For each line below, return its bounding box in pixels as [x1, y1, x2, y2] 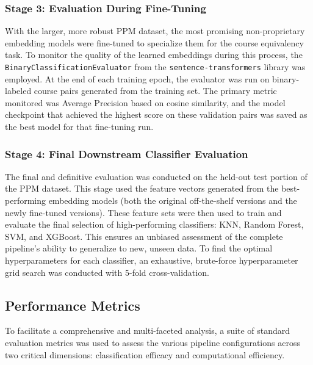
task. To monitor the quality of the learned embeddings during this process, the [5, 48, 303, 61]
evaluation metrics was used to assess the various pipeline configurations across [5, 336, 300, 349]
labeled [5, 84, 32, 97]
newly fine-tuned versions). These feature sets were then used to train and [5, 206, 282, 219]
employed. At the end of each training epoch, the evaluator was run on [5, 72, 270, 85]
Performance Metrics [5, 295, 140, 314]
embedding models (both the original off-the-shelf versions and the [48, 194, 297, 207]
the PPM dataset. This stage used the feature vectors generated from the [5, 182, 279, 195]
